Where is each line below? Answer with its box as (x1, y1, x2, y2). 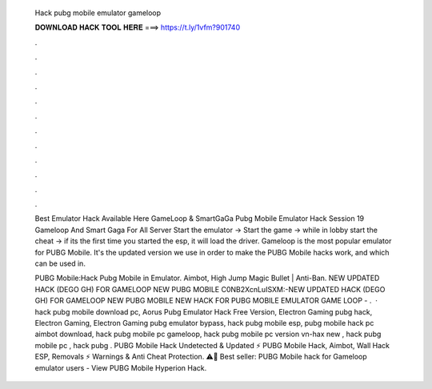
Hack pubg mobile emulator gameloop (34, 8, 162, 18)
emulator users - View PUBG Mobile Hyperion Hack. (34, 363, 207, 372)
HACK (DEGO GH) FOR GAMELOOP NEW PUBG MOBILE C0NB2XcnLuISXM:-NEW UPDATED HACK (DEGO (34, 284, 386, 294)
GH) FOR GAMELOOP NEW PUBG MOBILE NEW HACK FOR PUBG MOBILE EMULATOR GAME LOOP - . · (34, 296, 378, 306)
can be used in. (34, 259, 86, 268)
